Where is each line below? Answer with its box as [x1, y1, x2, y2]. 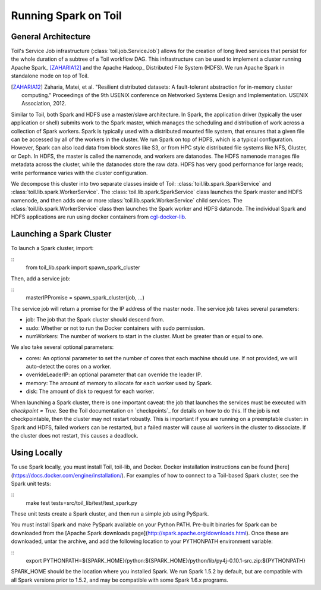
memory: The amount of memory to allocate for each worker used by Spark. [26, 379, 213, 386]
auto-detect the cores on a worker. [26, 363, 111, 370]
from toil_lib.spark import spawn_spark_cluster [26, 264, 140, 271]
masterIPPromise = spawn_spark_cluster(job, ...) [26, 294, 145, 301]
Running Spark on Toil [11, 9, 122, 22]
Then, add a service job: [11, 274, 71, 282]
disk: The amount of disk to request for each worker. [26, 388, 155, 395]
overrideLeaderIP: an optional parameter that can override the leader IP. [26, 371, 202, 378]
